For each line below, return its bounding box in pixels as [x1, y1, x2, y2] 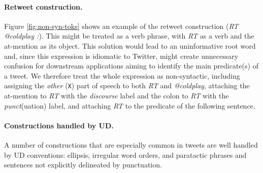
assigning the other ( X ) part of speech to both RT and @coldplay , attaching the [4, 80, 250, 91]
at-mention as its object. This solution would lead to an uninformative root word [4, 40, 256, 51]
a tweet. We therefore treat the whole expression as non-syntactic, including [4, 70, 240, 81]
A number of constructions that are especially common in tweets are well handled [4, 140, 258, 150]
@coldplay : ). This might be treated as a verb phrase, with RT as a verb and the [4, 30, 254, 41]
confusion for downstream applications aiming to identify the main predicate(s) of [4, 60, 258, 71]
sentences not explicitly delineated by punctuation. [4, 159, 162, 170]
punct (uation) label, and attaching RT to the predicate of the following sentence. [4, 100, 255, 111]
